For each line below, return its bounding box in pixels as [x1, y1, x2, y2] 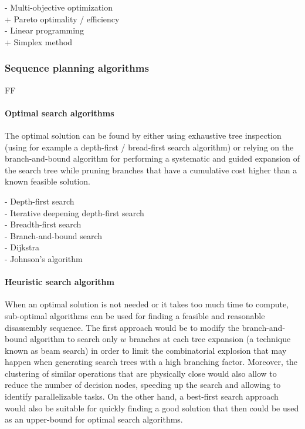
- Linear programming [5, 24, 84, 36]
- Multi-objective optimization [5, 1, 113, 13]
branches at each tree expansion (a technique [129, 333, 291, 345]
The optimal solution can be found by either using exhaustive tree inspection [5, 129, 282, 141]
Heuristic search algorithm [5, 276, 114, 288]
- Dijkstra [5, 241, 40, 253]
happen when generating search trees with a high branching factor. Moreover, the [5, 356, 297, 368]
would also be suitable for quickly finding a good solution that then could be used [5, 401, 299, 414]
